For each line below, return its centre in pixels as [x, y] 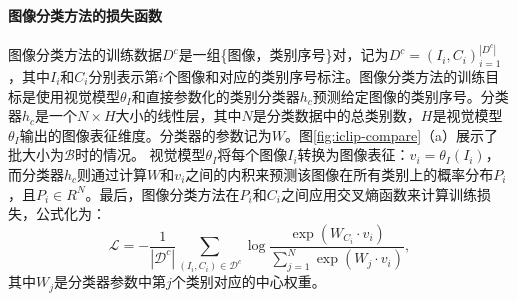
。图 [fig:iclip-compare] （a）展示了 [391, 134]
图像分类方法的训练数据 [85, 54]
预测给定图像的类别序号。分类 [410, 95]
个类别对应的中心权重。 [248, 281]
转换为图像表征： [353, 154]
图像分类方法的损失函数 [85, 14]
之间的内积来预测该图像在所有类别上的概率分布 [339, 174]
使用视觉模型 [77, 95]
